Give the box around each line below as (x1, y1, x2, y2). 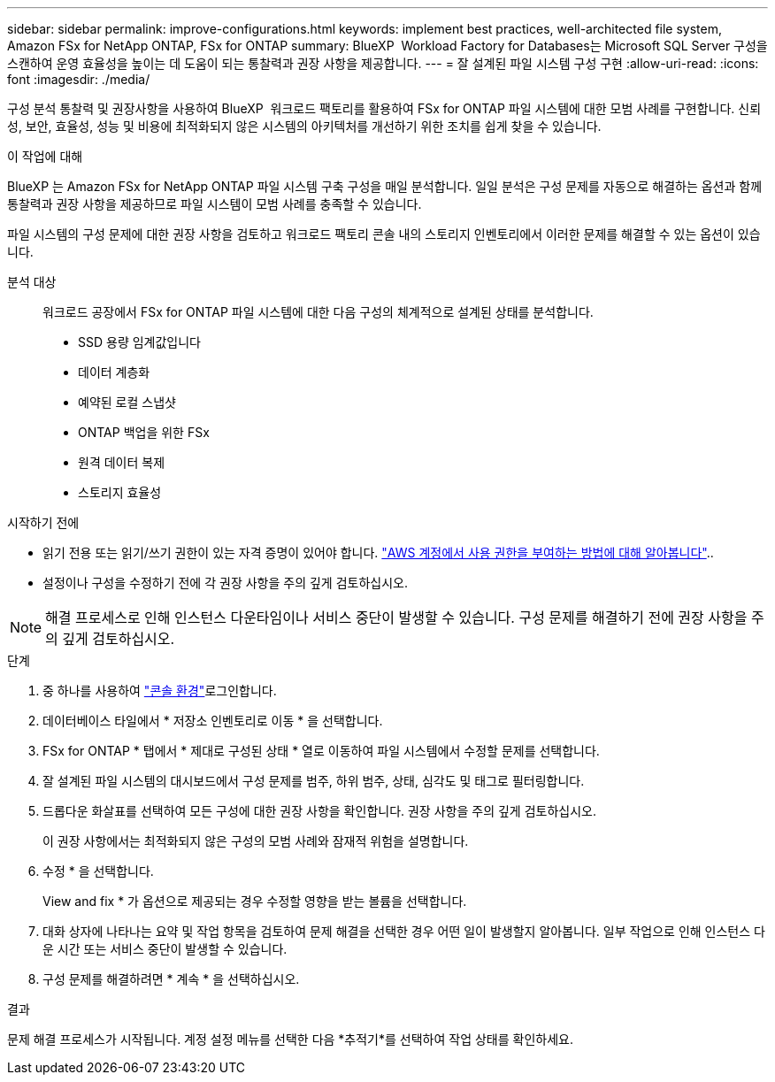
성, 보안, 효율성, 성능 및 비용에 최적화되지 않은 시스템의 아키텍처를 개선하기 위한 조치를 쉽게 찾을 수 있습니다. (7, 119, 602, 134)
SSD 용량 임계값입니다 (78, 334, 201, 349)
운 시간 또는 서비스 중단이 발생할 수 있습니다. (42, 941, 288, 956)
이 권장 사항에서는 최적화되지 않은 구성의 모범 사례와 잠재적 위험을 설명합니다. (42, 833, 469, 848)
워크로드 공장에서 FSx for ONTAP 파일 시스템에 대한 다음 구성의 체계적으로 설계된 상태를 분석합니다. (42, 304, 594, 319)
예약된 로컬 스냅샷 (78, 395, 176, 410)
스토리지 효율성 (78, 485, 162, 500)
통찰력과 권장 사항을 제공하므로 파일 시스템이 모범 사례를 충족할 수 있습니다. (7, 196, 422, 211)
